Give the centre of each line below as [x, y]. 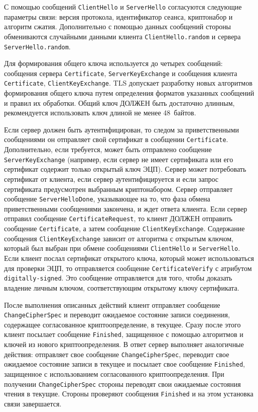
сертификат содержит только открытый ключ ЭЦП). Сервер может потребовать [125, 169]
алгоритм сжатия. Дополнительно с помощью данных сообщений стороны [118, 26]
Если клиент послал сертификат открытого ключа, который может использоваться [129, 258]
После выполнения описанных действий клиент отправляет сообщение [112, 304]
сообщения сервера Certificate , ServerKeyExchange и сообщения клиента [121, 73]
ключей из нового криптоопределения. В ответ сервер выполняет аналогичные [124, 344]
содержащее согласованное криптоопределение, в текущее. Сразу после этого [122, 324]
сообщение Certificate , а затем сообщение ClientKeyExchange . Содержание [124, 228]
